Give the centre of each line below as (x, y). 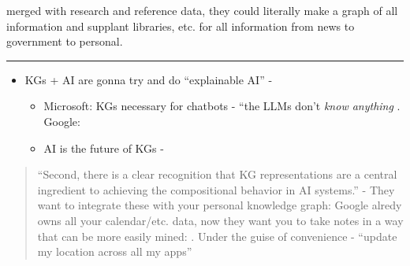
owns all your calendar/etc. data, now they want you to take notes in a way (220, 220)
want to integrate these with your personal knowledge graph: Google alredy (220, 205)
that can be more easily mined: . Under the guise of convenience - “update (217, 236)
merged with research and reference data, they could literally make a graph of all (202, 10)
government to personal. (65, 41)
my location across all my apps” (115, 251)
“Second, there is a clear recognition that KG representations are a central (217, 174)
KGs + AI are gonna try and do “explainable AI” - (149, 79)
